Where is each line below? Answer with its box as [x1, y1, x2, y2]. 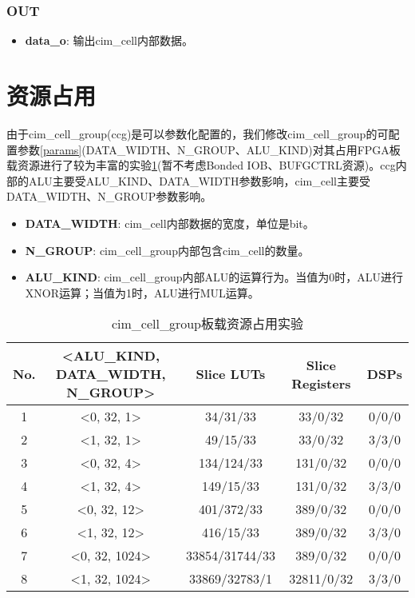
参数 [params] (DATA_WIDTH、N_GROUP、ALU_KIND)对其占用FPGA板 [17, 141, 401, 157]
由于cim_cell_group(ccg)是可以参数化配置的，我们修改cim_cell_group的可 [6, 125, 389, 142]
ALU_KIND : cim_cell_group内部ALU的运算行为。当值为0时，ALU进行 [25, 269, 403, 285]
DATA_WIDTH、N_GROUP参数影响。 [6, 188, 212, 205]
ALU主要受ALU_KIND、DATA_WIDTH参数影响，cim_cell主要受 [28, 172, 370, 189]
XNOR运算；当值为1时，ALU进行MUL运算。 [25, 284, 259, 301]
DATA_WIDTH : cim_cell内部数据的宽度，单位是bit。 [25, 214, 314, 231]
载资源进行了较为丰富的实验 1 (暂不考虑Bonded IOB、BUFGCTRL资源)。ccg [6, 157, 396, 173]
